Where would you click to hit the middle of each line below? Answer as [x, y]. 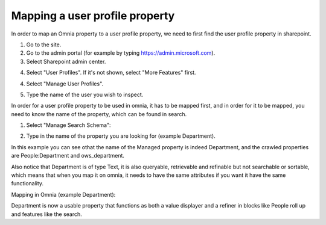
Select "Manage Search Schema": [69, 125]
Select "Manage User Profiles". [65, 84]
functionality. [27, 183]
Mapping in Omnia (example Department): [63, 194]
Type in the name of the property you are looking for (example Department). [121, 136]
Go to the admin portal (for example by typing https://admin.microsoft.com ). [121, 53]
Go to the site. [44, 45]
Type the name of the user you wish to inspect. [85, 94]
